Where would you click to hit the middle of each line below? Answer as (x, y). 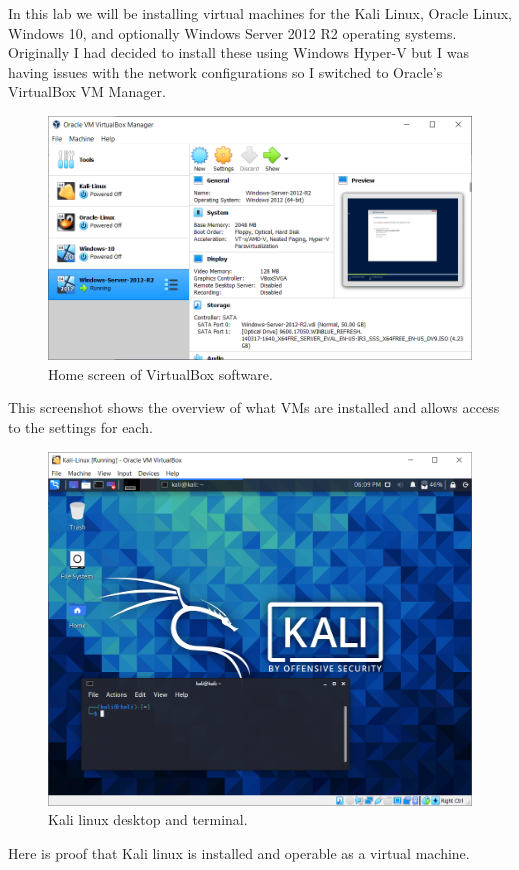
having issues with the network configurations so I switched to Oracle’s (225, 71)
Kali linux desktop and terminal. (148, 819)
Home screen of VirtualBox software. (160, 373)
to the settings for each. (80, 426)
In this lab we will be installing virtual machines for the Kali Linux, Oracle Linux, (260, 13)
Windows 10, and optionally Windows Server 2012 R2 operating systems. (232, 32)
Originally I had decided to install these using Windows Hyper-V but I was (238, 52)
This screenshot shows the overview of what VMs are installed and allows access (254, 407)
